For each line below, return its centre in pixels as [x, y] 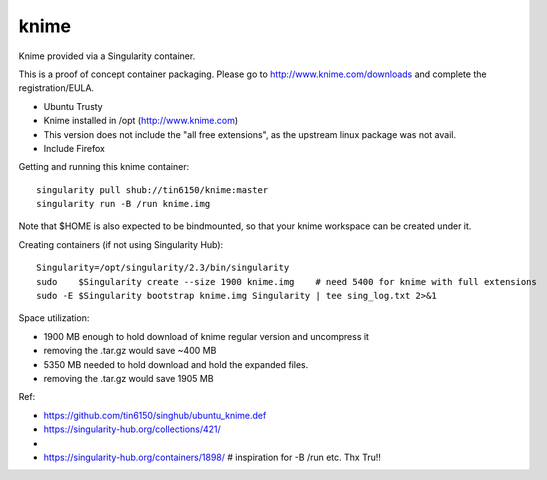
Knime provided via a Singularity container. [107, 56]
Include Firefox [74, 148]
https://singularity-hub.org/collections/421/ [132, 429]
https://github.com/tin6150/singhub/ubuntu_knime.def [155, 415]
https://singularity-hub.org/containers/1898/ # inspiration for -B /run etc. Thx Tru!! [212, 457]
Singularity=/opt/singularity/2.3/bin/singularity [163, 268]
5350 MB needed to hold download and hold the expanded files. [176, 364]
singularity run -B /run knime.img [123, 204]
